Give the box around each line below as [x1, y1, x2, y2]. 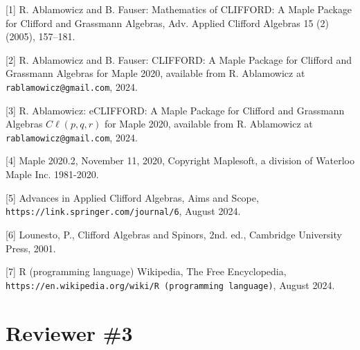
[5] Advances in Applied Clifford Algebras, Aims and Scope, [6, 190, 259, 204]
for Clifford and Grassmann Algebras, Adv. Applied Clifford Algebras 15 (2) [6, 15, 329, 30]
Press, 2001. [6, 240, 56, 255]
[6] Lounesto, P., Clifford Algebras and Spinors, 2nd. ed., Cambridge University [6, 227, 342, 241]
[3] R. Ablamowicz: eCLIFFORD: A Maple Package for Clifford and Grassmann [6, 103, 345, 117]
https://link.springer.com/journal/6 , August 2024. [6, 204, 241, 218]
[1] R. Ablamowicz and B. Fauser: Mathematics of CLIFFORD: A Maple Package [6, 2, 352, 16]
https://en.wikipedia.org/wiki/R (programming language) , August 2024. [6, 277, 335, 292]
